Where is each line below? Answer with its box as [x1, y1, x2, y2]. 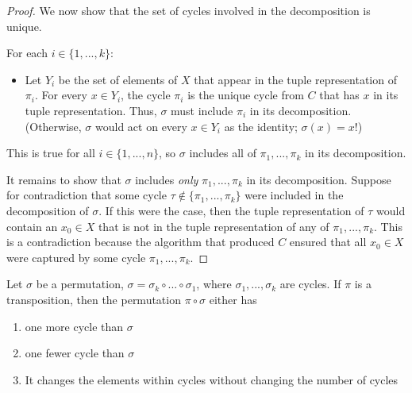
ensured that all [289, 233, 367, 250]
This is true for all [6, 144, 95, 161]
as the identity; [224, 118, 298, 134]
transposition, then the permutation [6, 291, 181, 307]
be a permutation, [36, 275, 124, 292]
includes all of [189, 144, 256, 161]
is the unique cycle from [187, 87, 304, 103]
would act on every [95, 118, 187, 134]
